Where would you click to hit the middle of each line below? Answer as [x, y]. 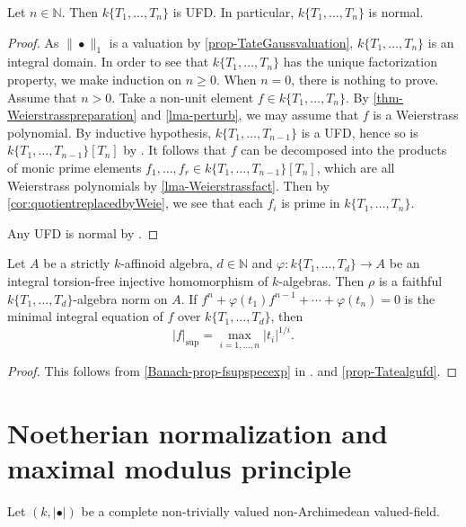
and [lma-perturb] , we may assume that [250, 115]
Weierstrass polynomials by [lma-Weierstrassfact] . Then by [168, 185]
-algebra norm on [120, 298]
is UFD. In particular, [233, 12]
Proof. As [33, 42]
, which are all [356, 167]
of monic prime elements [75, 167]
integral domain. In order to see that [108, 62]
